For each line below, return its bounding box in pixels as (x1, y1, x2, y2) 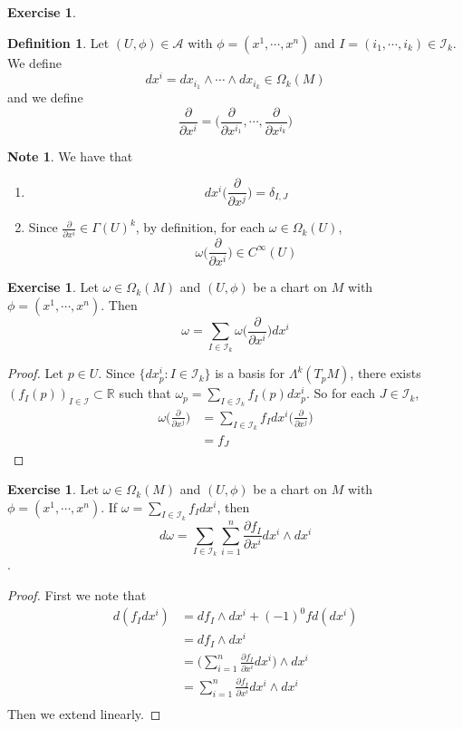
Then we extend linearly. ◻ (7, 704, 161, 723)
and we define (7, 88, 83, 107)
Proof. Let (7, 364, 63, 383)
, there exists (350, 364, 421, 383)
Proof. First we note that (7, 586, 147, 605)
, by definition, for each (135, 218, 265, 237)
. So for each (305, 384, 376, 403)
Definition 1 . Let (7, 33, 110, 52)
